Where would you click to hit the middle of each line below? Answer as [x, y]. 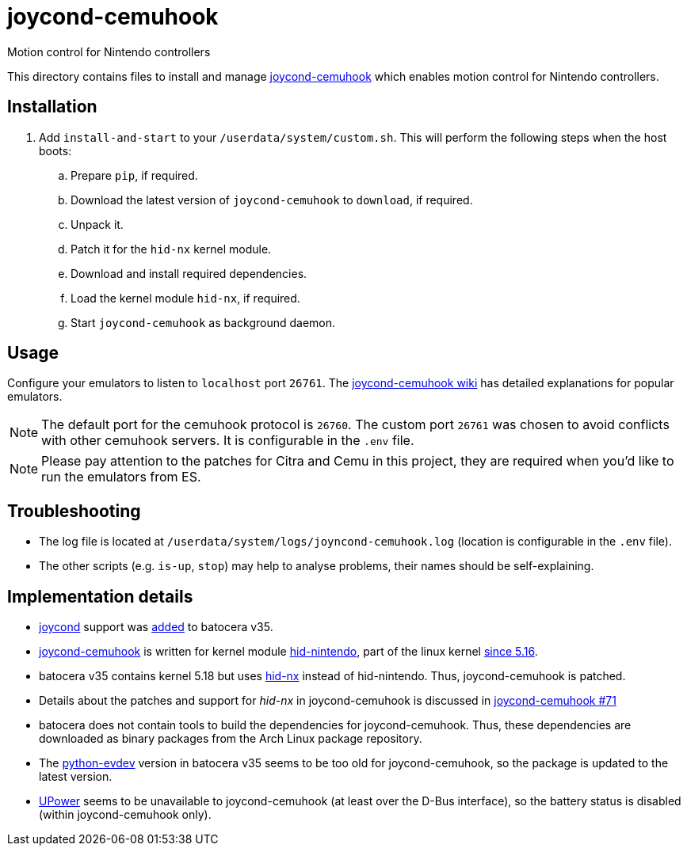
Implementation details [100, 596]
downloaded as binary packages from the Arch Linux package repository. [231, 739]
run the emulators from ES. [121, 477]
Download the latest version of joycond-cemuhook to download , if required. [272, 200]
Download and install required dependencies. [189, 273]
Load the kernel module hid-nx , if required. [185, 298]
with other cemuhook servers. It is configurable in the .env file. [228, 441]
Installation [52, 107]
